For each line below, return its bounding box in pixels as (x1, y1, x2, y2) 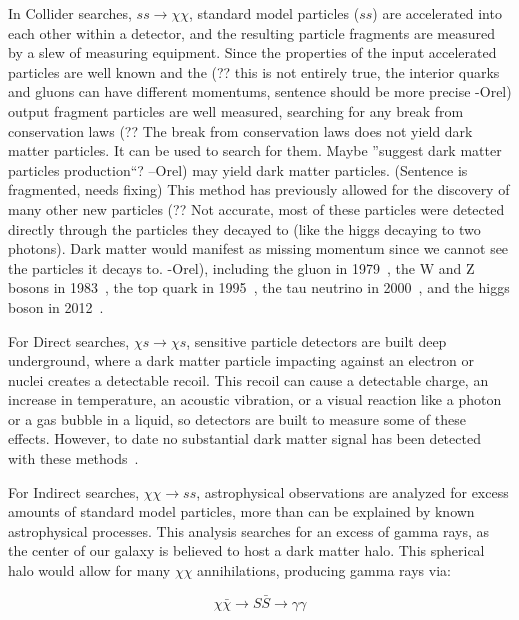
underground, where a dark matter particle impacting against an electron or (8, 350, 474, 371)
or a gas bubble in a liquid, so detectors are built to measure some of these (8, 408, 466, 429)
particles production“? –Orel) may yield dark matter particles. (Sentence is (8, 159, 468, 180)
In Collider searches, (8, 3, 132, 23)
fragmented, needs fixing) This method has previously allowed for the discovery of (8, 179, 510, 200)
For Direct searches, (8, 330, 130, 351)
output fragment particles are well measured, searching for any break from (8, 100, 464, 121)
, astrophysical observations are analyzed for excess (196, 481, 509, 502)
